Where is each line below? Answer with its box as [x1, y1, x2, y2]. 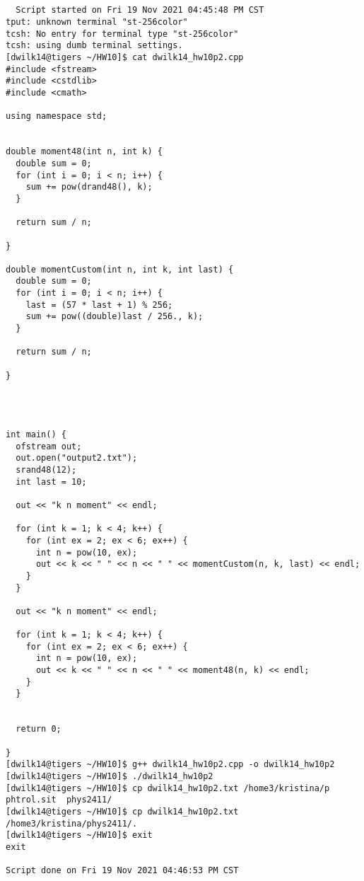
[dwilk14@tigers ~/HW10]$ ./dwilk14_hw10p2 [6, 771, 213, 782]
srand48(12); [16, 464, 77, 475]
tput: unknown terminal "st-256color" [6, 17, 188, 28]
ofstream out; [16, 441, 82, 451]
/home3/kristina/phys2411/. [6, 818, 138, 829]
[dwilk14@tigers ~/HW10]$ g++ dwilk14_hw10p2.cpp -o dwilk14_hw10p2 [6, 759, 335, 770]
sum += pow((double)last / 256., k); [25, 311, 204, 322]
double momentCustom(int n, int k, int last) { [6, 264, 234, 275]
